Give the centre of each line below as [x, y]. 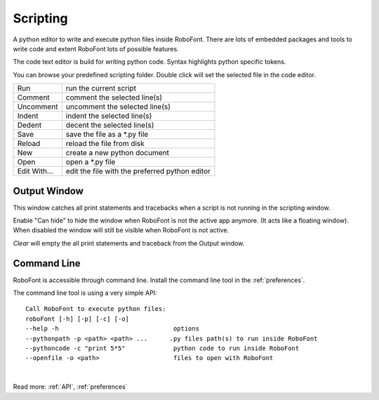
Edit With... [35, 171]
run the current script [101, 88]
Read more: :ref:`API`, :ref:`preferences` [70, 387]
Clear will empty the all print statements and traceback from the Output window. [129, 243]
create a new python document [118, 153]
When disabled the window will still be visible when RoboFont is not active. [121, 230]
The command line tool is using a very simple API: [85, 293]
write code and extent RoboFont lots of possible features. [96, 48]
